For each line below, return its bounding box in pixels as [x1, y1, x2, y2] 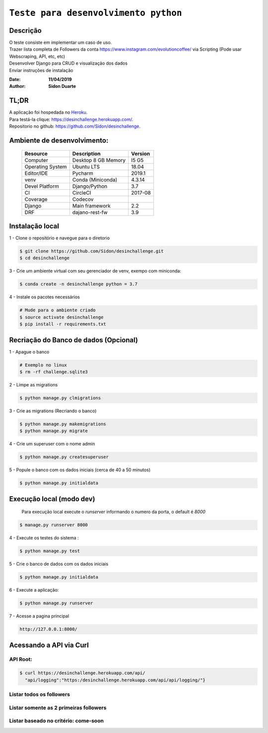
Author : [9, 83, 26, 89]
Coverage [24, 196, 48, 203]
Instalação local [9, 221, 60, 230]
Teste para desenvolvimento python [9, 7, 182, 18]
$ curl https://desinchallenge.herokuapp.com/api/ [19, 670, 146, 676]
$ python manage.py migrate [19, 428, 88, 434]
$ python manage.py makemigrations [19, 421, 106, 427]
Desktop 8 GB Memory [72, 156, 126, 163]
